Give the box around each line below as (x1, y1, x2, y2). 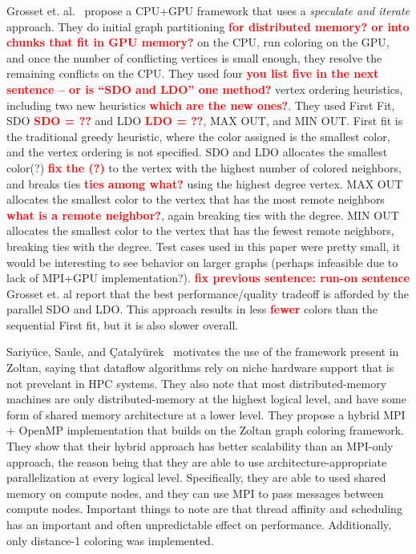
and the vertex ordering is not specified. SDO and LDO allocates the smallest (6, 144, 388, 160)
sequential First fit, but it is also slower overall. (6, 316, 239, 333)
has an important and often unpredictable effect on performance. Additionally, (6, 516, 392, 532)
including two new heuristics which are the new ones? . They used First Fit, (6, 96, 395, 113)
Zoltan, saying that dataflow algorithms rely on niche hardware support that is (6, 359, 394, 376)
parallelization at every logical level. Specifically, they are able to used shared (6, 469, 386, 486)
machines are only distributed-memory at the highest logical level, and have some (6, 390, 406, 407)
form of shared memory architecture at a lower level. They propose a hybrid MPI (6, 406, 406, 423)
